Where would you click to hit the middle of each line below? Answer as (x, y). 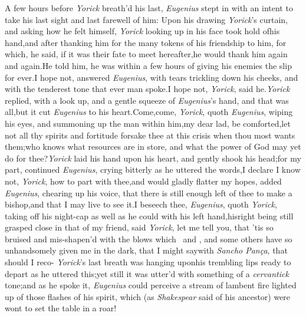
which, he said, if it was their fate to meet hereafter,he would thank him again (146, 54)
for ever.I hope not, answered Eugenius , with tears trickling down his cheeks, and (152, 77)
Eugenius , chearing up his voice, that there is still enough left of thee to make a (149, 192)
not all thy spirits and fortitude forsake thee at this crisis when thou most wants (150, 135)
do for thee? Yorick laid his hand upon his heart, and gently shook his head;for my (153, 158)
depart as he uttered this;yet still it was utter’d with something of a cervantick (147, 273)
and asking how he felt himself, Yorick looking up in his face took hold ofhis (142, 31)
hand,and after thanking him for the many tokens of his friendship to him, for (146, 42)
